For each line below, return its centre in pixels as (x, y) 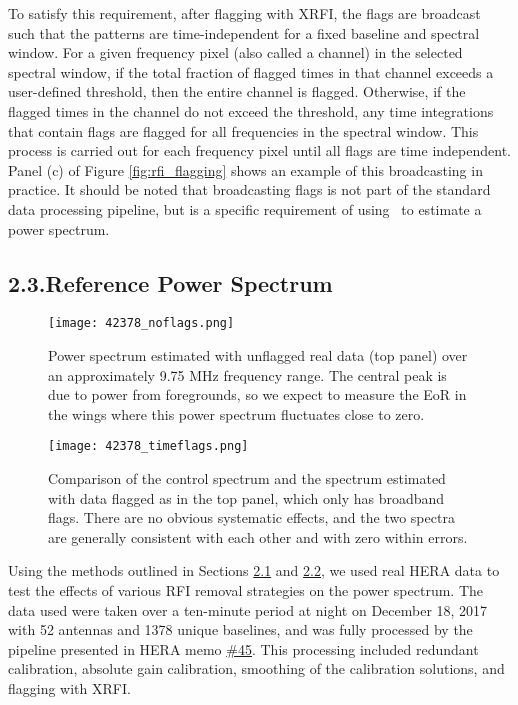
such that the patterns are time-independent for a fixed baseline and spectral (244, 32)
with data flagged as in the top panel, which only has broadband (246, 497)
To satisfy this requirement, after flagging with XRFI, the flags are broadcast (244, 13)
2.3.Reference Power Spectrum (170, 282)
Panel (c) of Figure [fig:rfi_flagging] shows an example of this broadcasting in (245, 169)
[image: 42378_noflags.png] (141, 323)
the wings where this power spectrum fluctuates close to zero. (236, 413)
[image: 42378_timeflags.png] (148, 446)
